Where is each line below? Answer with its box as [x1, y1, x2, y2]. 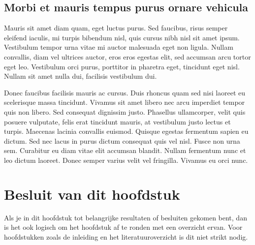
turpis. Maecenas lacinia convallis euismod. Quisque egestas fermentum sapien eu [4, 126, 249, 136]
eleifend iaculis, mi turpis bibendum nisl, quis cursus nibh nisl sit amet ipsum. [4, 32, 240, 42]
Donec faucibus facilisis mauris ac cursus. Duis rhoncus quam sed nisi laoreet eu [4, 87, 246, 97]
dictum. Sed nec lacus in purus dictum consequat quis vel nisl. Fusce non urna [4, 135, 240, 146]
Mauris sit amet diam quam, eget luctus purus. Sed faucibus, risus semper [4, 23, 228, 33]
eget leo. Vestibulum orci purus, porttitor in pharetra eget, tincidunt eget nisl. [4, 61, 240, 71]
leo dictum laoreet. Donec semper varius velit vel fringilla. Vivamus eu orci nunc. [4, 154, 248, 165]
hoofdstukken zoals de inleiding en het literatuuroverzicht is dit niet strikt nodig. [4, 231, 248, 242]
